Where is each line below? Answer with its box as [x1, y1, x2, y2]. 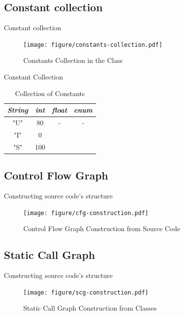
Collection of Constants [15, 88, 85, 98]
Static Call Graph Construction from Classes [23, 303, 157, 313]
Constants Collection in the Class [23, 55, 123, 65]
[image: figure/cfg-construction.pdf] [23, 209, 149, 217]
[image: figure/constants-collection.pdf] [23, 41, 163, 48]
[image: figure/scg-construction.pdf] [23, 289, 149, 296]
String [7, 105, 29, 115]
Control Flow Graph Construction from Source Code [23, 223, 180, 234]
